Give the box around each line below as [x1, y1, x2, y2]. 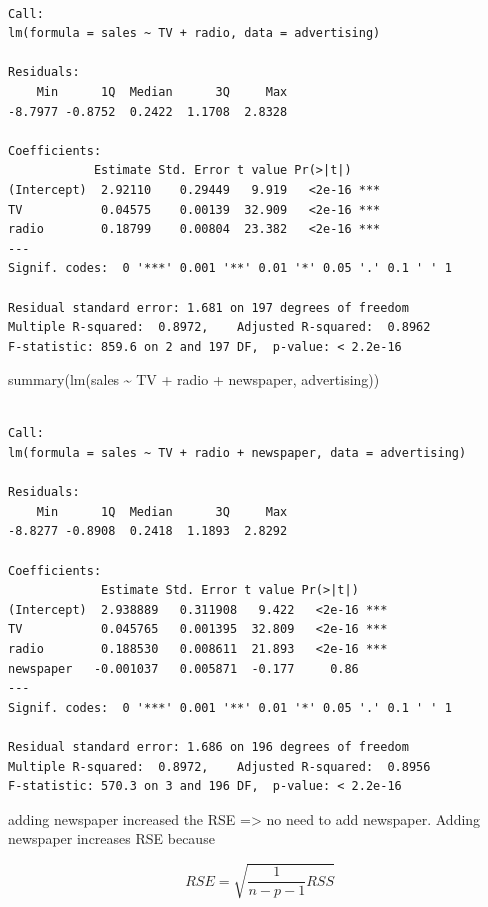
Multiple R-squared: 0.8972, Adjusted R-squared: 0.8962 [8, 320, 431, 335]
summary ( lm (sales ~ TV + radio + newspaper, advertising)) [8, 369, 380, 390]
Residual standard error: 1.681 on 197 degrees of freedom [8, 300, 409, 315]
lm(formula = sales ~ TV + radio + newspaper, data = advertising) [8, 446, 467, 461]
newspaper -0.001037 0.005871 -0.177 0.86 [8, 661, 359, 676]
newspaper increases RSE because [8, 828, 215, 849]
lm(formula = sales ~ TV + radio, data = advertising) [8, 26, 381, 41]
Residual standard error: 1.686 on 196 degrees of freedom [8, 739, 409, 754]
